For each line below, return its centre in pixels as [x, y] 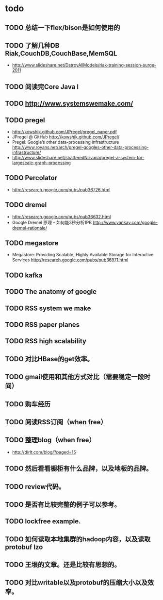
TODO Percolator [31, 178]
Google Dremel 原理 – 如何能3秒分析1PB [52, 222]
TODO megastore [32, 243]
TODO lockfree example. [43, 522]
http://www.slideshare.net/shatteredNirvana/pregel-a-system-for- [78, 157]
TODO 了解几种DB [32, 45]
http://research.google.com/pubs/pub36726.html [61, 189]
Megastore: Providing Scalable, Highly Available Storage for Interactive [83, 255]
